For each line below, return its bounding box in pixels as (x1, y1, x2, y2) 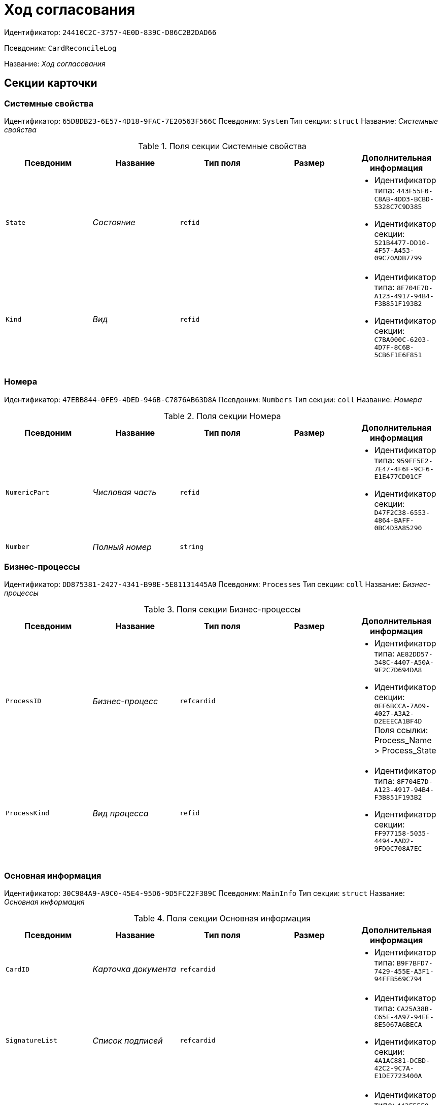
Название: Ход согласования (4, 59, 106, 68)
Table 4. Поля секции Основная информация (133, 913, 311, 924)
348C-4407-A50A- (374, 659, 434, 667)
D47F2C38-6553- (374, 508, 430, 516)
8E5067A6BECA (374, 1021, 422, 1029)
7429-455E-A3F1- (374, 968, 434, 976)
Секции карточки (4, 77, 97, 90)
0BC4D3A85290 (374, 524, 422, 532)
